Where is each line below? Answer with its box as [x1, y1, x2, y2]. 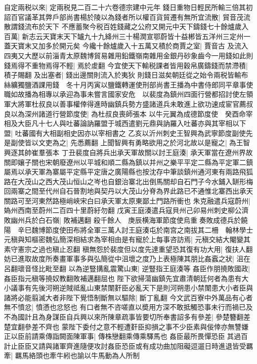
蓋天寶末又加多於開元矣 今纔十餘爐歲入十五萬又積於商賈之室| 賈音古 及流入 [4, 40, 248, 51]
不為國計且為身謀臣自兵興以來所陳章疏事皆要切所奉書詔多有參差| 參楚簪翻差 [4, 312, 251, 322]
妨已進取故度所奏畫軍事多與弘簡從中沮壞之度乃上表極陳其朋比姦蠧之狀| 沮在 [4, 253, 251, 264]
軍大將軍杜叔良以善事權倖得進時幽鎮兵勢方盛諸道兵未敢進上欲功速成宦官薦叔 [4, 98, 253, 109]
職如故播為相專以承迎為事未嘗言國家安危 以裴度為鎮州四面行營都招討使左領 [4, 89, 253, 99]
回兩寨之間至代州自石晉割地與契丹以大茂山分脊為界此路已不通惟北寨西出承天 [4, 186, 253, 196]
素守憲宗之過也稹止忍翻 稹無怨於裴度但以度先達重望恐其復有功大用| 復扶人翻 [4, 243, 253, 254]
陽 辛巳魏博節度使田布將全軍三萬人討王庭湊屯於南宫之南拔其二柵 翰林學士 [4, 224, 253, 235]
